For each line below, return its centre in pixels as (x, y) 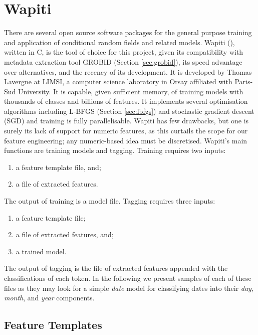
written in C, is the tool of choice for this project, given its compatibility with (124, 52)
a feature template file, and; (58, 167)
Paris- (244, 81)
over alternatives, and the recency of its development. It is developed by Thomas (128, 71)
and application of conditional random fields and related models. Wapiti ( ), (119, 42)
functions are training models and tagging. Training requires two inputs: (115, 150)
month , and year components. (49, 298)
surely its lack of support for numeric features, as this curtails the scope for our (126, 131)
